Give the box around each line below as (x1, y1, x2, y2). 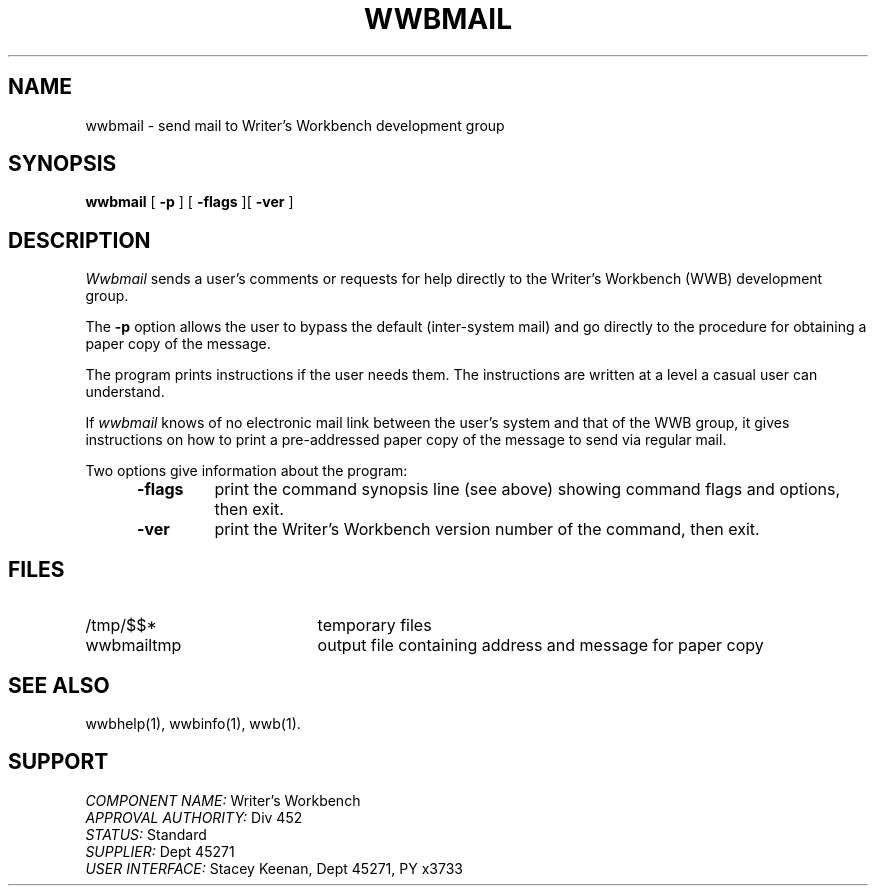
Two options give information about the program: (85, 462, 408, 480)
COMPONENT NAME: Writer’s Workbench (85, 791, 361, 809)
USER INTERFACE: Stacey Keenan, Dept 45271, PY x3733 (85, 859, 463, 877)
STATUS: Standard (85, 825, 207, 843)
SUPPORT (8, 749, 109, 775)
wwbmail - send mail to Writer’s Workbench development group (85, 116, 505, 134)
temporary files (317, 615, 432, 636)
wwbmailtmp (85, 635, 182, 656)
